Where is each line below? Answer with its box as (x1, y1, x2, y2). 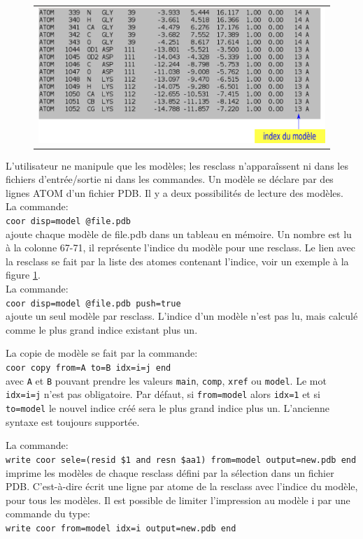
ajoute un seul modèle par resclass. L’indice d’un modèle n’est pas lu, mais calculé (6, 309, 358, 323)
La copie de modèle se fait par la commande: (6, 346, 198, 360)
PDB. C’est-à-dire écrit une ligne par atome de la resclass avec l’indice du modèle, (6, 479, 358, 494)
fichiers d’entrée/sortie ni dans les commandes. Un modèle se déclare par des (6, 172, 334, 186)
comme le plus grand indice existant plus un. (6, 322, 198, 337)
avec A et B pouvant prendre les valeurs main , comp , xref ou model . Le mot (6, 373, 327, 387)
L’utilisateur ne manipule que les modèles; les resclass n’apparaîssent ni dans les (6, 158, 348, 172)
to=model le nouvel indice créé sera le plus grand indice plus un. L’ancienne (6, 401, 330, 415)
